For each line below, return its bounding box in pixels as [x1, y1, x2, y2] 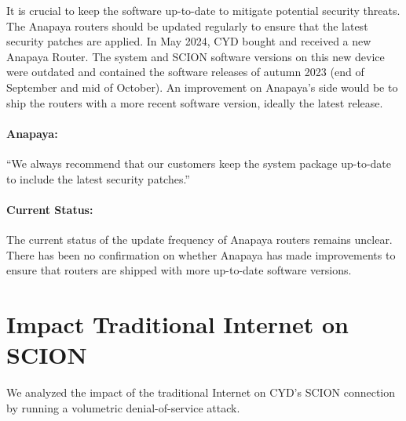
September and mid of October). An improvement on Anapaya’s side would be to [6, 78, 398, 95]
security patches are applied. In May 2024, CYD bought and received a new [6, 33, 371, 49]
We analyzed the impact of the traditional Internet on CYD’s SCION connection [6, 384, 396, 401]
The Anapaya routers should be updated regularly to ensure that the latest [6, 17, 368, 34]
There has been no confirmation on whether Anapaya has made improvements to [6, 246, 396, 263]
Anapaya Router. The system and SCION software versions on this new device [6, 48, 385, 64]
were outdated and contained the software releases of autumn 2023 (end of [6, 64, 364, 80]
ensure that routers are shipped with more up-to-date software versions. [6, 262, 352, 278]
